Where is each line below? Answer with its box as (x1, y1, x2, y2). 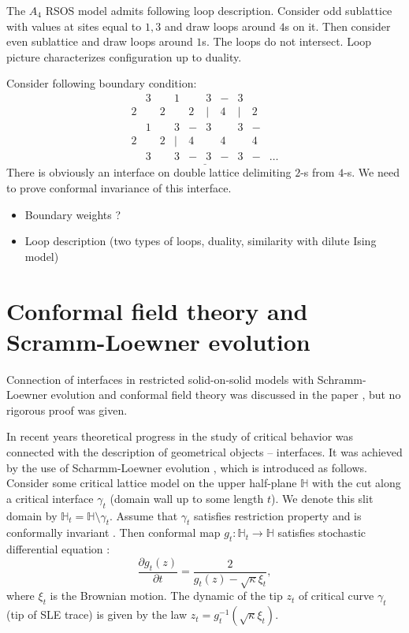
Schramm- (317, 370, 366, 387)
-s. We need (344, 164, 400, 181)
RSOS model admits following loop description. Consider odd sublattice (45, 2, 392, 18)
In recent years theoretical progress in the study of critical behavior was (6, 428, 354, 445)
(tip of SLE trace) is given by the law (6, 606, 188, 623)
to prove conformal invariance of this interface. (6, 179, 232, 195)
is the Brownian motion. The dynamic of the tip (50, 587, 283, 604)
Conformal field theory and (6, 294, 308, 326)
